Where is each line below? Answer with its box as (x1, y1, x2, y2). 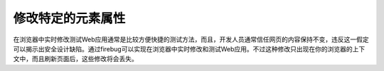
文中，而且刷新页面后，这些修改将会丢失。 (13, 55, 138, 63)
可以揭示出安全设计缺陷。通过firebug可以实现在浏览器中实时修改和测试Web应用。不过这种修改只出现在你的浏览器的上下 (13, 44, 366, 53)
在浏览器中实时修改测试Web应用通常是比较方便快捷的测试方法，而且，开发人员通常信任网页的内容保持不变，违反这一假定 (13, 35, 369, 44)
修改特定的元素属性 (13, 11, 126, 26)
